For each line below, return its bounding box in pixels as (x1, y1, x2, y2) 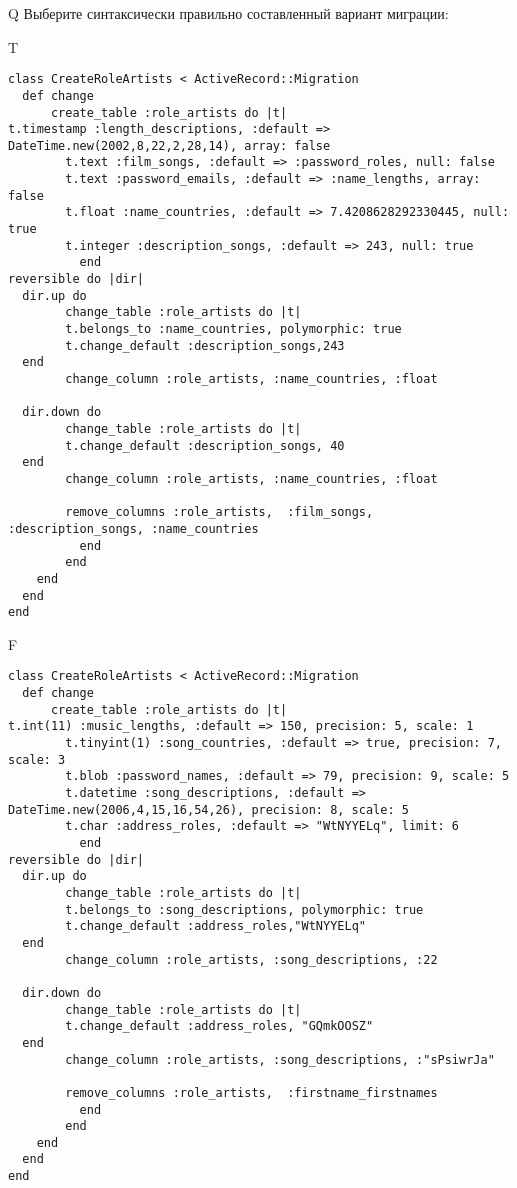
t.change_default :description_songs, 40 (65, 438, 345, 453)
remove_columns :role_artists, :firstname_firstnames (65, 1085, 438, 1100)
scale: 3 (8, 752, 66, 767)
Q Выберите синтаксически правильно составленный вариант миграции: (8, 3, 449, 23)
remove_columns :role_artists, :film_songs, (65, 505, 374, 520)
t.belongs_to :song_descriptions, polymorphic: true (65, 902, 424, 917)
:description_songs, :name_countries (8, 521, 259, 536)
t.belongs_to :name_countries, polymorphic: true (65, 322, 402, 337)
